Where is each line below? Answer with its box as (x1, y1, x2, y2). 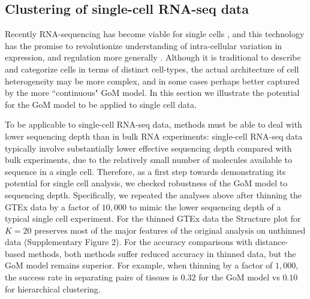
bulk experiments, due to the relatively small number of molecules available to (5, 153, 293, 166)
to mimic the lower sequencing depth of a (129, 200, 281, 213)
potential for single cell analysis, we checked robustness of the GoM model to (5, 177, 288, 189)
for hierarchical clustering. (5, 282, 101, 295)
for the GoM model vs (198, 271, 280, 283)
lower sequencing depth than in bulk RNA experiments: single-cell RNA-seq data (5, 129, 303, 142)
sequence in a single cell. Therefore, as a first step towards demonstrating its (5, 165, 286, 177)
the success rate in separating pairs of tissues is (5, 271, 178, 283)
